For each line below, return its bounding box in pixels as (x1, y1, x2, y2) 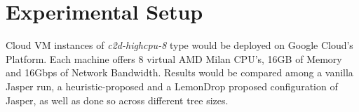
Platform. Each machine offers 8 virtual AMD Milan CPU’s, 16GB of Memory (6, 51, 342, 66)
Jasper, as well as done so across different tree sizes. (6, 92, 229, 107)
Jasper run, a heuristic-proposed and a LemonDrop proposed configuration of (6, 78, 338, 93)
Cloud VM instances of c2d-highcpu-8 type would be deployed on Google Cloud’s (6, 38, 353, 52)
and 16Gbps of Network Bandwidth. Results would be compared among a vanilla (6, 65, 353, 80)
